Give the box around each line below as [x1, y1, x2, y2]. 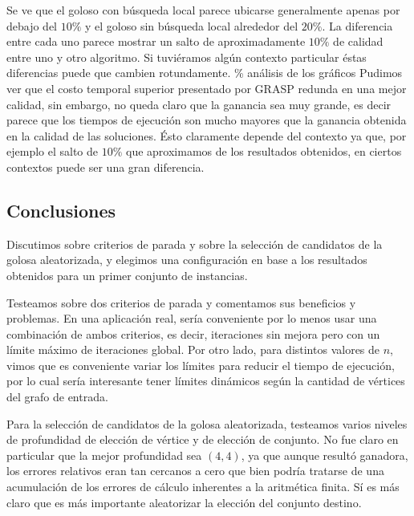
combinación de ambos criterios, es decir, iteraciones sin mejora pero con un [6, 325, 380, 342]
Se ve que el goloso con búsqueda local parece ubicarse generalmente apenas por [6, 2, 400, 18]
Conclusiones [6, 197, 116, 222]
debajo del [6, 17, 58, 34]
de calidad [333, 33, 384, 50]
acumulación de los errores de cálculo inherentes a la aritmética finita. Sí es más [6, 478, 400, 495]
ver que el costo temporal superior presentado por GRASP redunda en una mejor [6, 79, 407, 96]
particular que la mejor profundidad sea [6, 446, 202, 463]
